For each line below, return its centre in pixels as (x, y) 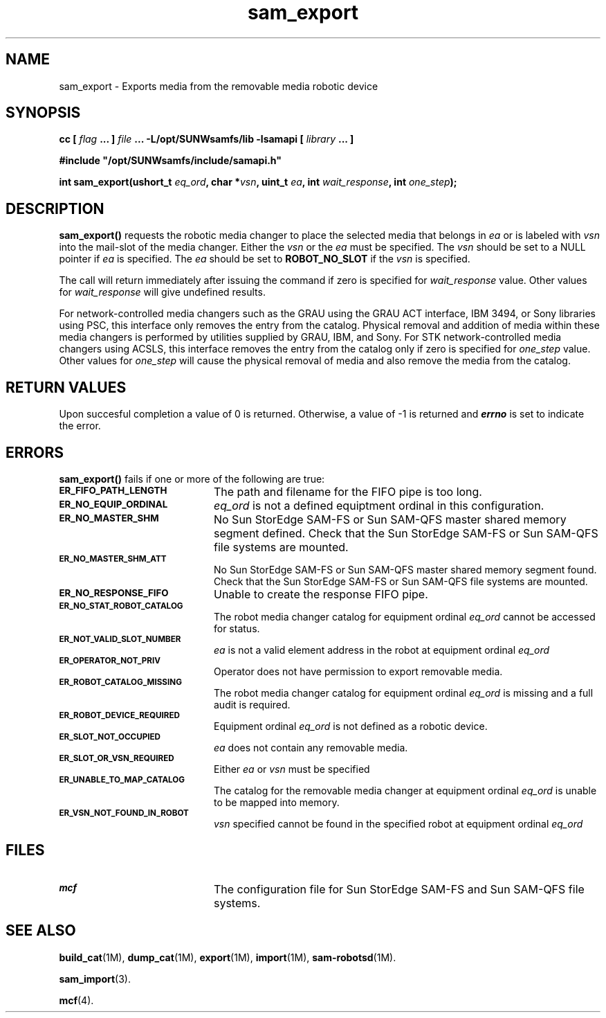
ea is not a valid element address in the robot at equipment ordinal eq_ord (382, 650)
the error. (80, 426)
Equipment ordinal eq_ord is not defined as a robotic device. (351, 726)
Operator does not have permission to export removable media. (358, 671)
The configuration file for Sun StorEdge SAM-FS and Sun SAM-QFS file (399, 889)
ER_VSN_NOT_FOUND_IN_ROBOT (124, 813)
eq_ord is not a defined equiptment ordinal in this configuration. (379, 505)
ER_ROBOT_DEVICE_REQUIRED (119, 715)
